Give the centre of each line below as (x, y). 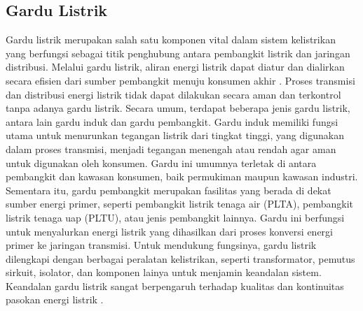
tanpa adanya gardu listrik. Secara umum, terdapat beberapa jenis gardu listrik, (178, 108)
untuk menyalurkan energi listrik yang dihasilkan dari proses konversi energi (169, 231)
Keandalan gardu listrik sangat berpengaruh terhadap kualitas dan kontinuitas (175, 285)
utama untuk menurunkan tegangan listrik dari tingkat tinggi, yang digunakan (175, 135)
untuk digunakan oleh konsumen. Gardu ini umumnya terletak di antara (161, 162)
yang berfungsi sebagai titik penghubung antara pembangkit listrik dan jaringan (178, 53)
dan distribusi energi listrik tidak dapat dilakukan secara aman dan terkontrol (173, 94)
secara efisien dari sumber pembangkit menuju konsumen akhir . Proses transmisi (180, 80)
